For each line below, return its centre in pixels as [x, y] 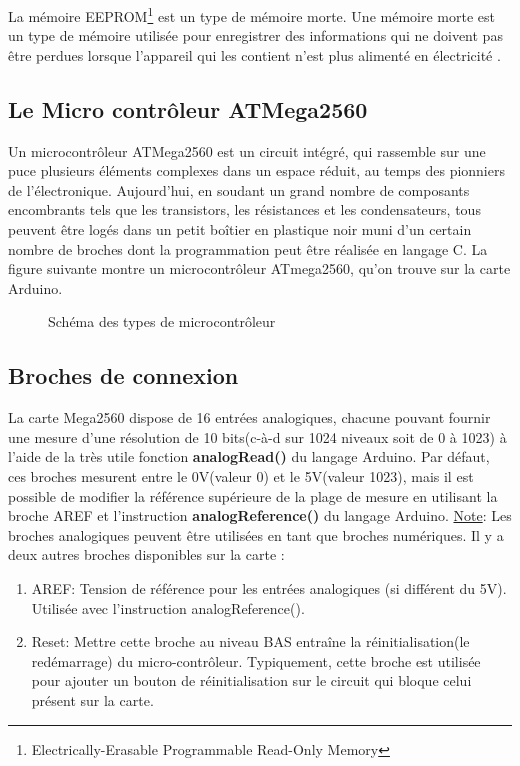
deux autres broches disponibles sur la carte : [146, 554]
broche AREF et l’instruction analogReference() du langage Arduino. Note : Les [260, 515]
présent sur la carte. [92, 699]
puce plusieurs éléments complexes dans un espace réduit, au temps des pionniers [256, 170]
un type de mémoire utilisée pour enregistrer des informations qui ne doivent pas [255, 35]
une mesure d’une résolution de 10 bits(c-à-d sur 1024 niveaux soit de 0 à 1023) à [257, 436]
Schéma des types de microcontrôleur [162, 321]
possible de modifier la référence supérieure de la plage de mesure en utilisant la [253, 495]
